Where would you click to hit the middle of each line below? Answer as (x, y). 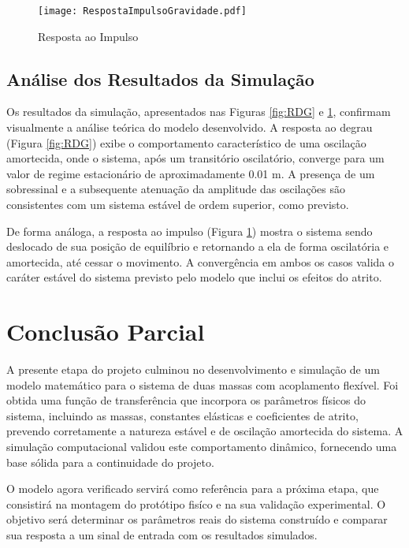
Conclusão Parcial (106, 332)
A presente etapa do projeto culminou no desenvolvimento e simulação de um (193, 369)
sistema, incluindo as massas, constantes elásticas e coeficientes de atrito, (182, 415)
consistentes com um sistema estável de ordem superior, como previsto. (178, 205)
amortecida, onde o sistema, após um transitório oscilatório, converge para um (195, 158)
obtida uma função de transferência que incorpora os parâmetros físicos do (186, 400)
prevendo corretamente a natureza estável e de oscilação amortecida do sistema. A (205, 431)
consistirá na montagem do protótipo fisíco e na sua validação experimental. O (196, 503)
